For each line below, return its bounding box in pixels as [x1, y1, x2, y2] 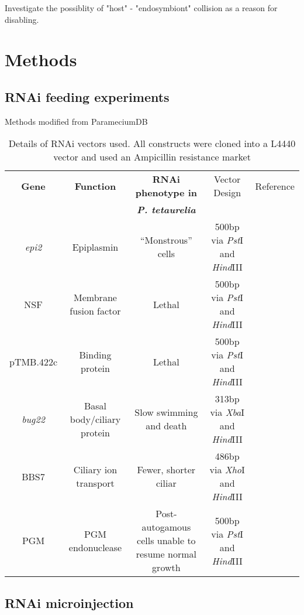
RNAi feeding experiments [5, 87, 170, 105]
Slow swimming [134, 405, 198, 419]
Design [213, 186, 241, 200]
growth [152, 561, 181, 575]
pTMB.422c [9, 354, 58, 368]
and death [146, 419, 187, 433]
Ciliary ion [73, 463, 118, 477]
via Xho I [209, 463, 245, 477]
